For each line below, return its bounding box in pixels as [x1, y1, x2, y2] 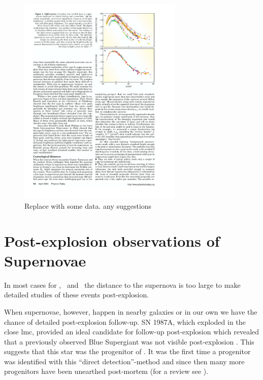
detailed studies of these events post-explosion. [4, 289, 149, 300]
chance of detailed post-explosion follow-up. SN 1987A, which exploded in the [4, 316, 246, 327]
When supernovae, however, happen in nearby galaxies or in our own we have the [4, 306, 257, 317]
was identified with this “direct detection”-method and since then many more [4, 356, 245, 366]
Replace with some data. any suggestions [24, 200, 152, 211]
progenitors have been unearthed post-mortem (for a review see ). [4, 366, 209, 376]
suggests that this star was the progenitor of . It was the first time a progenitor [4, 346, 251, 357]
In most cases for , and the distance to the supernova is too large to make [4, 279, 241, 290]
